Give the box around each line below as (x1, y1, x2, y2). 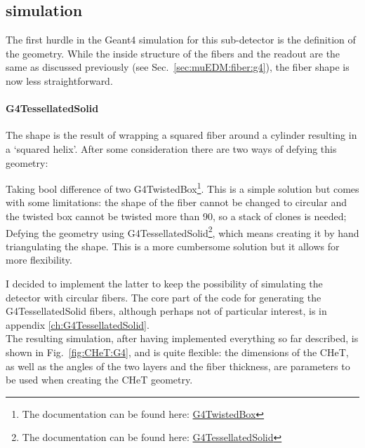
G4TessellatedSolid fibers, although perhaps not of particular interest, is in (6, 304, 327, 318)
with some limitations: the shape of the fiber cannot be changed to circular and (6, 195, 347, 210)
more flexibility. (6, 252, 72, 267)
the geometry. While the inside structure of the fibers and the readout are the (6, 46, 340, 60)
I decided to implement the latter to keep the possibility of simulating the (6, 276, 323, 291)
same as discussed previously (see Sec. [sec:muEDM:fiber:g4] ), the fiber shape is (6, 60, 350, 74)
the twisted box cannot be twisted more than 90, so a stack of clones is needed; (6, 209, 347, 223)
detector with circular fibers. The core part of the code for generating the (6, 290, 321, 304)
